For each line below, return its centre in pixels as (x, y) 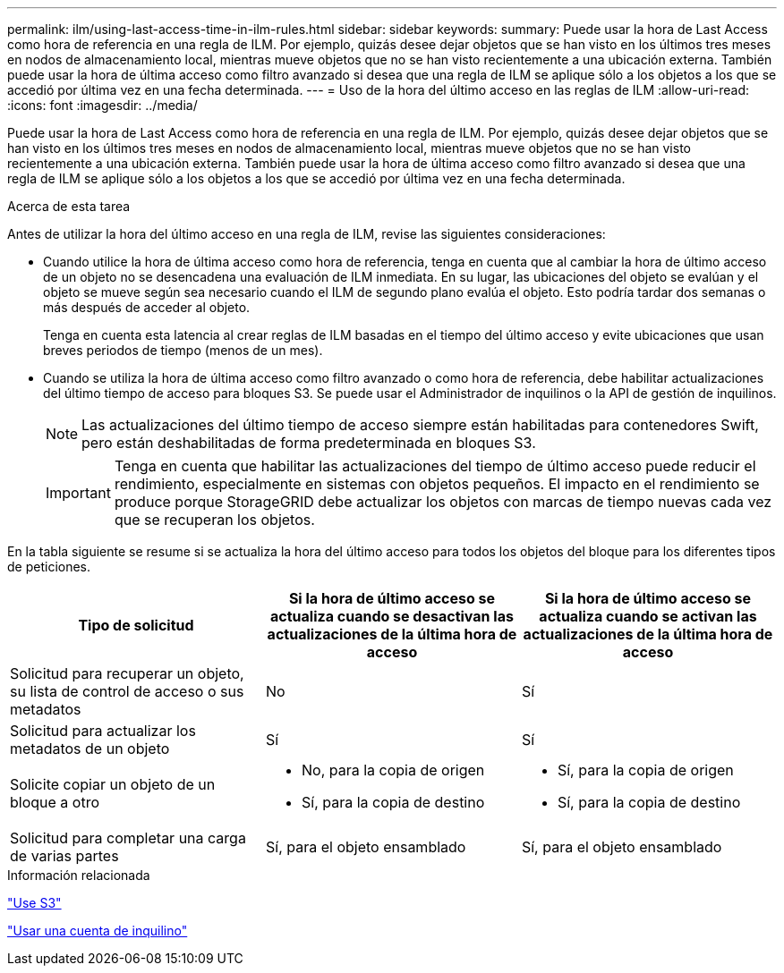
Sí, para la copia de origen (645, 770)
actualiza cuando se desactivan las (392, 616)
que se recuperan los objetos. (214, 520)
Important (78, 493)
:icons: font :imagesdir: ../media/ (102, 105)
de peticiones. (49, 567)
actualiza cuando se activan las (648, 616)
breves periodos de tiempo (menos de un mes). (183, 350)
